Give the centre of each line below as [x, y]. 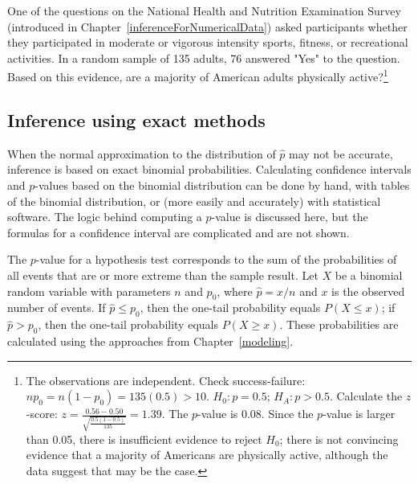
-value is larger [359, 414]
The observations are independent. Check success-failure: [166, 380]
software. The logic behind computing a [105, 217]
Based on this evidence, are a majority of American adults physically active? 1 [198, 76]
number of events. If [57, 308]
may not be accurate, [341, 153]
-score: [42, 414]
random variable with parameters [89, 291]
